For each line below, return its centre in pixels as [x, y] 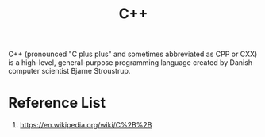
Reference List [57, 103]
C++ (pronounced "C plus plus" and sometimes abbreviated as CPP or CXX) [133, 54]
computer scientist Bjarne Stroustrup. [69, 71]
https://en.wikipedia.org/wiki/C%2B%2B [86, 125]
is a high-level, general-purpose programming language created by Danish [130, 63]
